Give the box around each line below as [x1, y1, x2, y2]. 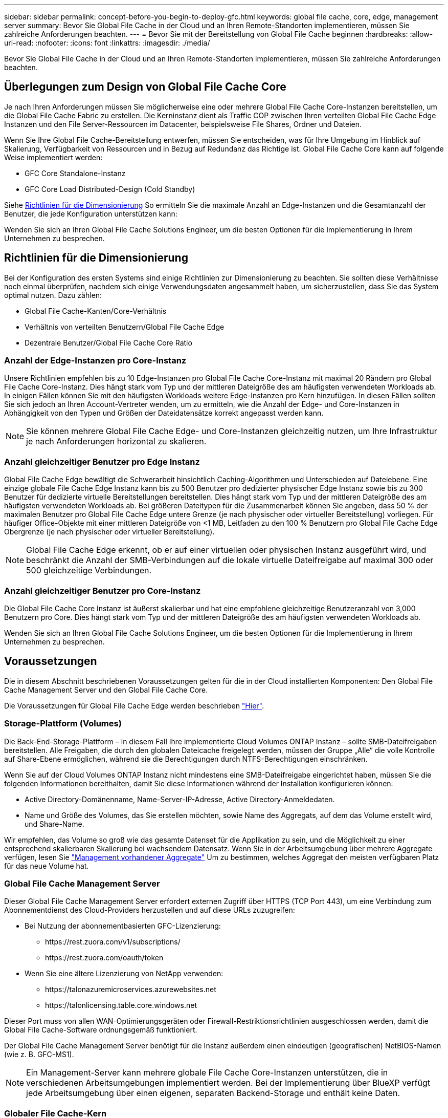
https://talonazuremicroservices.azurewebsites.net [45, 985, 216, 994]
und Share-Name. [25, 819, 84, 828]
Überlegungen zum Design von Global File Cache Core [4, 80, 286, 94]
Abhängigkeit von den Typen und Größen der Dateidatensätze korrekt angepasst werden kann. [4, 408, 324, 418]
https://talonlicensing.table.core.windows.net [45, 1001, 197, 1010]
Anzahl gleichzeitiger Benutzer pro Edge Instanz [4, 456, 200, 467]
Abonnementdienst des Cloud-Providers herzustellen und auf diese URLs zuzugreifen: [4, 906, 295, 915]
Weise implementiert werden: [4, 153, 103, 162]
